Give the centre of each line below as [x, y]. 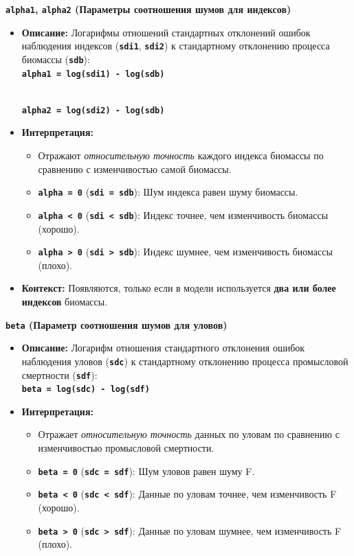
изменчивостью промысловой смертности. [126, 448]
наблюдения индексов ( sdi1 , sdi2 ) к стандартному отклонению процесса [176, 46]
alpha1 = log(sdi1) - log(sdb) [93, 74]
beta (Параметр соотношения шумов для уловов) [117, 324]
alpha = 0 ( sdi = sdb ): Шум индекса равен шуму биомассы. [168, 192]
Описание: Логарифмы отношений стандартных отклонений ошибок [166, 32]
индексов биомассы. [65, 301]
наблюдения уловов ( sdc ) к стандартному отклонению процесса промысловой [185, 361]
